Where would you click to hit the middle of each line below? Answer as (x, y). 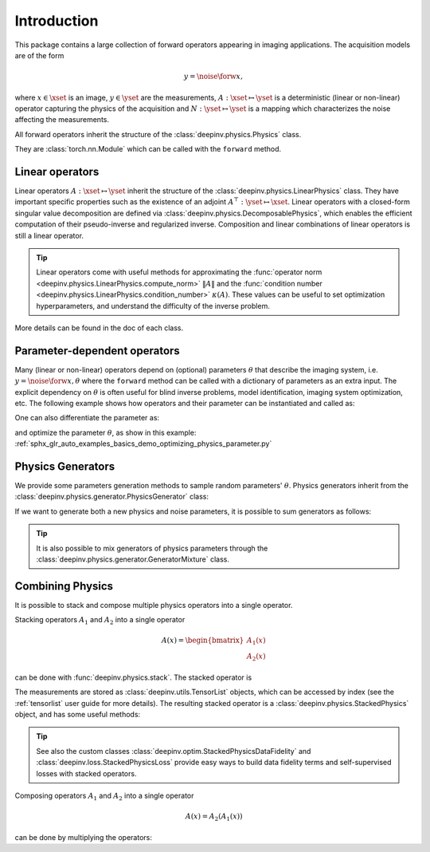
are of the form (39, 55)
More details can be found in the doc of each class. (99, 328)
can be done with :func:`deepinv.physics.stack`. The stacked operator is (133, 677)
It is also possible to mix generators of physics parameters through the (152, 548)
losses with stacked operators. (86, 773)
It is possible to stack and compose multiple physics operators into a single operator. (154, 605)
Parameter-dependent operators (98, 351)
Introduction (57, 21)
